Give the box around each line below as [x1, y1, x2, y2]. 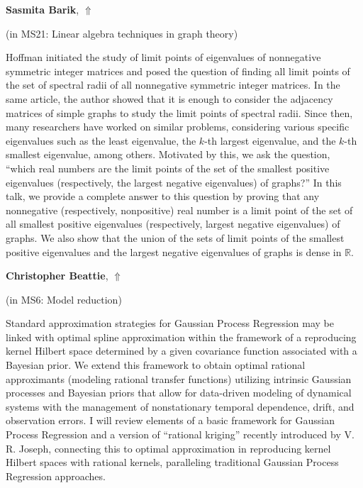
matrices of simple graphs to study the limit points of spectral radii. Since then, [6, 105, 353, 120]
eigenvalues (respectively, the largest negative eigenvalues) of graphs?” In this [6, 174, 342, 189]
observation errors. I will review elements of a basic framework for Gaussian [6, 413, 335, 428]
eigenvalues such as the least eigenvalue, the [6, 133, 196, 148]
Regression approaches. [6, 468, 106, 483]
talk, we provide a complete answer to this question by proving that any [6, 189, 320, 204]
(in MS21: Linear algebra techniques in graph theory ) [6, 26, 238, 40]
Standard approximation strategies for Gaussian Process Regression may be [6, 316, 334, 331]
